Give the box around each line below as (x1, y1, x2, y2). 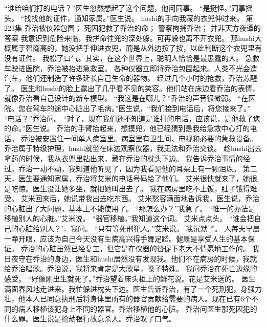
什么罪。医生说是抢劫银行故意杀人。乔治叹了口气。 (4, 313, 176, 324)
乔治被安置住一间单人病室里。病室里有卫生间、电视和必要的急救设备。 (20, 133, 257, 143)
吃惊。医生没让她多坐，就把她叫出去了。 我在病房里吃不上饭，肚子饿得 (11, 183, 250, 193)
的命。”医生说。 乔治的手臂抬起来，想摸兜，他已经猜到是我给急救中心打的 (4, 123, 250, 134)
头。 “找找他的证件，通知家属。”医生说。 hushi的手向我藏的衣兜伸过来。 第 (4, 12, 253, 23)
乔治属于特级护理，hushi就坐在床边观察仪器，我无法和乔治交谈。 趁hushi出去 (4, 143, 262, 154)
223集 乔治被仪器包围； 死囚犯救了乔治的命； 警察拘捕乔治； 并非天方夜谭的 (4, 23, 261, 33)
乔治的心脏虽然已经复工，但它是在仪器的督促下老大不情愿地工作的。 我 (20, 243, 260, 254)
